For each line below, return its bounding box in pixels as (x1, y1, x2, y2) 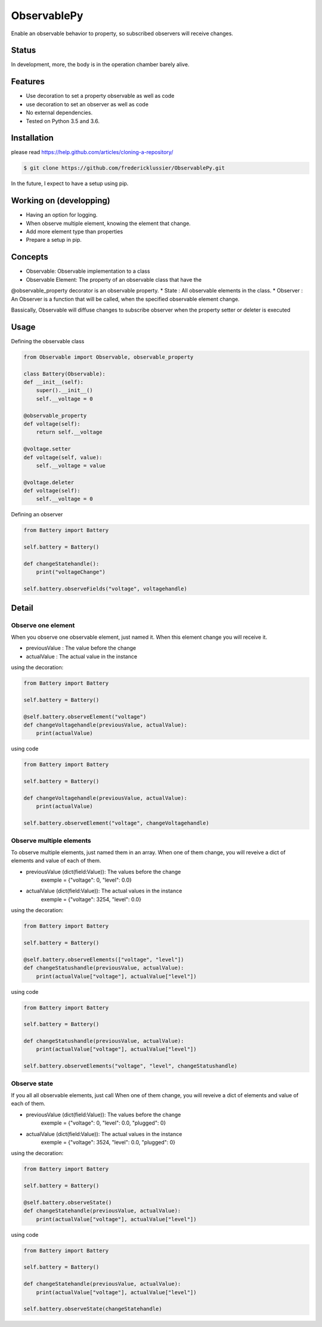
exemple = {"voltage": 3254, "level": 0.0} (41, 895, 141, 903)
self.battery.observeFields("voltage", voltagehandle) (23, 586, 187, 592)
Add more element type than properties (26, 228, 123, 235)
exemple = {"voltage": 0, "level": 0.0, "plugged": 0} (41, 1119, 166, 1126)
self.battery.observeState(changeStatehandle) (23, 1306, 162, 1313)
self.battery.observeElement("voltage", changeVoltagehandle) (23, 820, 209, 827)
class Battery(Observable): (23, 370, 106, 377)
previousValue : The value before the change (26, 645, 137, 652)
